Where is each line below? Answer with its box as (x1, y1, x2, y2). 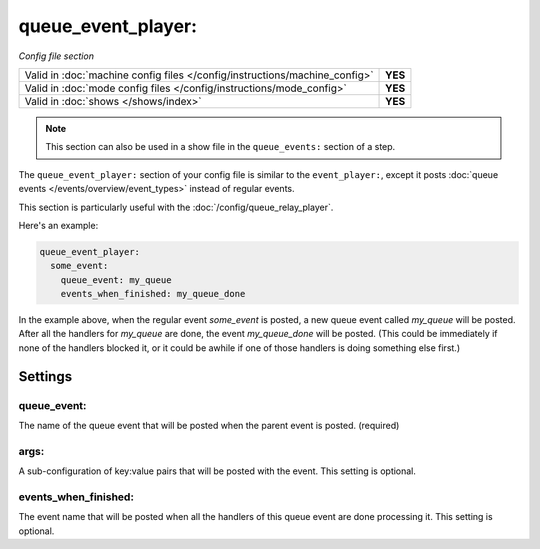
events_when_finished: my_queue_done (60, 288, 246, 300)
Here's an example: (18, 219, 99, 231)
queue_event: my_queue (60, 274, 172, 285)
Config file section (18, 50, 95, 62)
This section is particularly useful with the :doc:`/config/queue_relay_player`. (18, 201, 334, 213)
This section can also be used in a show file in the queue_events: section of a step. (45, 141, 396, 153)
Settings (18, 368, 73, 385)
